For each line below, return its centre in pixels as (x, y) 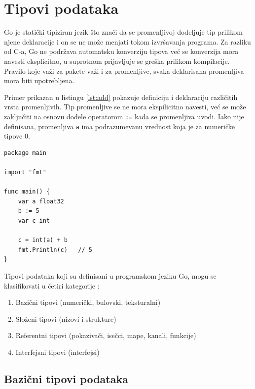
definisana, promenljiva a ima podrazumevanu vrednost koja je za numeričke (119, 126)
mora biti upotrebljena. (39, 80)
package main (25, 153)
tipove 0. (17, 136)
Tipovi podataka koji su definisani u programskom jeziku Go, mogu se (110, 275)
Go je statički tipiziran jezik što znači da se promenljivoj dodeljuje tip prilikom (123, 32)
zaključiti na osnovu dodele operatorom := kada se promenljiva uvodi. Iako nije (124, 116)
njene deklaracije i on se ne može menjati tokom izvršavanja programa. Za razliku (127, 41)
